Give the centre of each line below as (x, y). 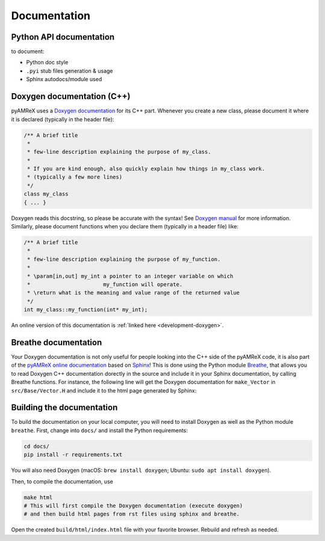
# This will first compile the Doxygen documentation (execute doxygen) (133, 506)
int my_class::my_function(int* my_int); (86, 310)
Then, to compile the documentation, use (62, 481)
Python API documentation (63, 37)
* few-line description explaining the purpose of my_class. (119, 152)
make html (38, 497)
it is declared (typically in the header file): (63, 119)
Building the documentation (64, 408)
